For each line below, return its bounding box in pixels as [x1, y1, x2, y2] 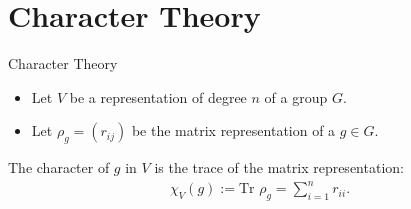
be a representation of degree [69, 86, 247, 107]
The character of [8, 157, 110, 178]
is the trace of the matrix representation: [154, 157, 404, 178]
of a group [264, 86, 328, 107]
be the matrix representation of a [131, 120, 336, 141]
